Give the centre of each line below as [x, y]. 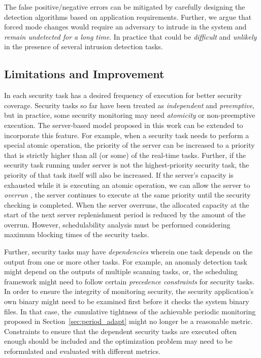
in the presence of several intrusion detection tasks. [84, 46]
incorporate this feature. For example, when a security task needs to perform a [127, 135]
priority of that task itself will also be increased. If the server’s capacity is [119, 174]
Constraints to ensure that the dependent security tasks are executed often [120, 331]
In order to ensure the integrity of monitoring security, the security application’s [129, 291]
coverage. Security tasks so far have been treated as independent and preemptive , [129, 105]
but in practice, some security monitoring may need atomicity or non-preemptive [130, 115]
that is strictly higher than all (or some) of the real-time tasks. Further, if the [125, 155]
